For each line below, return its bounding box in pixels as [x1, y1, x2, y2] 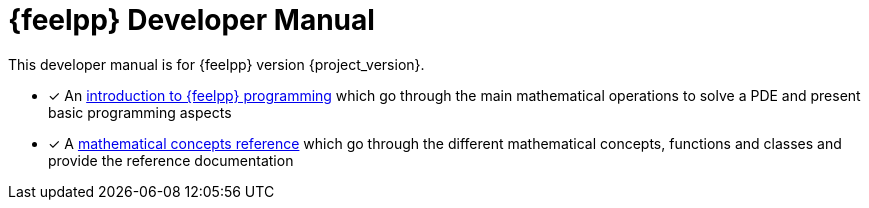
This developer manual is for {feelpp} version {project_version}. [8, 55, 425, 73]
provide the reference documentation [48, 151, 294, 169]
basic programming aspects [48, 103, 232, 121]
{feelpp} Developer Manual [8, 3, 375, 37]
